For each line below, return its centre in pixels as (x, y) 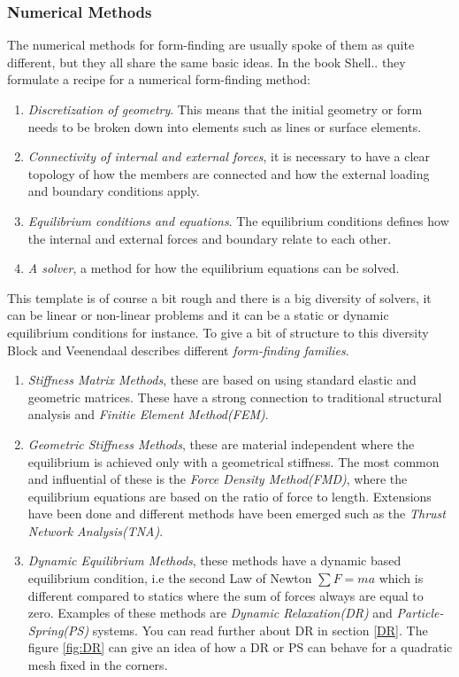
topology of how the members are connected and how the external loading (229, 173)
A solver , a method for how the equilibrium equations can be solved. (214, 268)
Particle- (420, 613)
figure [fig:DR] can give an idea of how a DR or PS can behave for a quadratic (240, 647)
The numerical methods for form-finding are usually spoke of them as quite (211, 45)
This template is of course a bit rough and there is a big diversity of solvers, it (219, 297)
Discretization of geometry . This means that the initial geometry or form (225, 109)
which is (401, 578)
